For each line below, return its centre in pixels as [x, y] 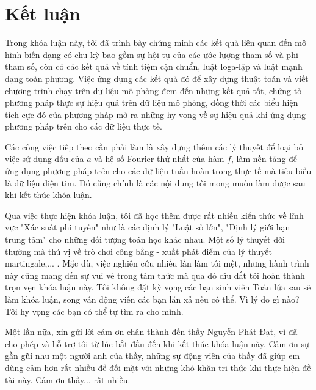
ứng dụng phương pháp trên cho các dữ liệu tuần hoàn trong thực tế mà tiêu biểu [158, 171]
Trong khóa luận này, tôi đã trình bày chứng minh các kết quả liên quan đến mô [156, 42]
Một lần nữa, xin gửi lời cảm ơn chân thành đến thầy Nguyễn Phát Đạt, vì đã [151, 332]
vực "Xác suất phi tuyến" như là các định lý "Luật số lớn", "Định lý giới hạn [148, 227]
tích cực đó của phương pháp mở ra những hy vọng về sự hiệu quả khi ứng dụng [155, 114]
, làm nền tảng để [264, 159]
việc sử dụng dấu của [45, 159]
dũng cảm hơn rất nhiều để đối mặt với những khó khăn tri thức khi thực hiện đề [158, 367]
